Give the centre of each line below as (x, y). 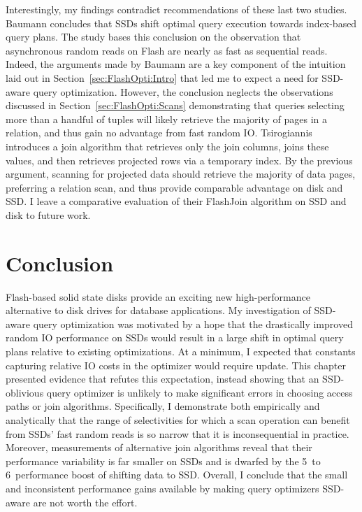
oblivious (25, 392)
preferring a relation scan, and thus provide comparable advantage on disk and (174, 187)
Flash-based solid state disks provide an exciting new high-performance (158, 296)
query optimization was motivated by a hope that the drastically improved (193, 323)
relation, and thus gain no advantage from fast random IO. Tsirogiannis (159, 133)
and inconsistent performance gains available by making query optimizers (162, 488)
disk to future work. (48, 214)
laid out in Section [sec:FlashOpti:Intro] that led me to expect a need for (162, 77)
